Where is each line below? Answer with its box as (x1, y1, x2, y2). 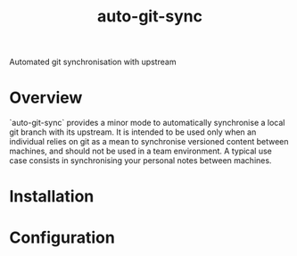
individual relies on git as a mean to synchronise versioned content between (9, 136, 289, 147)
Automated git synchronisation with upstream (9, 56, 177, 68)
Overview (9, 87, 83, 108)
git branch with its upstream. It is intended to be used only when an (9, 127, 257, 137)
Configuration (9, 227, 116, 247)
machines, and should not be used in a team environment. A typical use (9, 145, 272, 157)
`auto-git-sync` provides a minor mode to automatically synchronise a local (9, 118, 285, 128)
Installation (9, 186, 95, 207)
